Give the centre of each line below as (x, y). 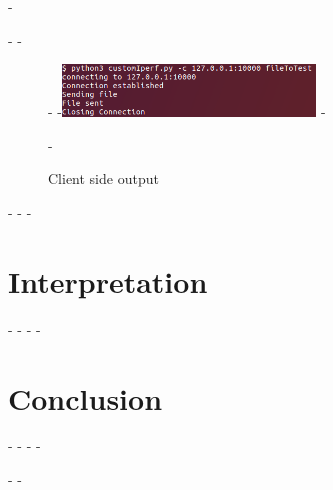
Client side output (103, 178)
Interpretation (108, 280)
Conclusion (85, 397)
